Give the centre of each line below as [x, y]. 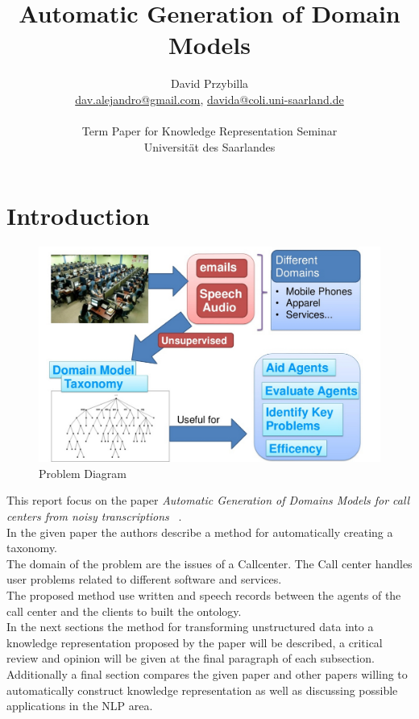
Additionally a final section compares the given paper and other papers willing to [207, 674]
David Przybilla [209, 83]
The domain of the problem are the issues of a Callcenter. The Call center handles [209, 563]
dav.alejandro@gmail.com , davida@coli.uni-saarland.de [209, 99]
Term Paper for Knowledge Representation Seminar [209, 131]
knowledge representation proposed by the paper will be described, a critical [195, 642]
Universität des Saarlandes [209, 146]
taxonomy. [32, 548]
